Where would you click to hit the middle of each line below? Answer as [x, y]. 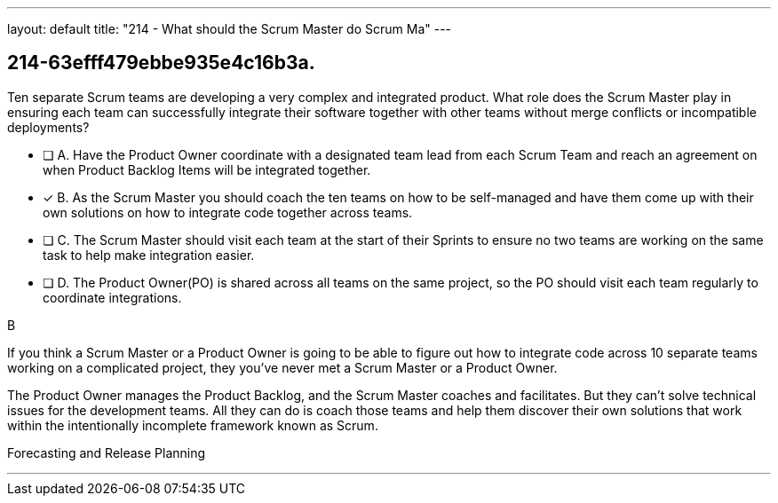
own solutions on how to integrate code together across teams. [228, 212]
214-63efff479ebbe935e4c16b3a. [161, 63]
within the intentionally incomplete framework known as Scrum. [193, 425]
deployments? [48, 127]
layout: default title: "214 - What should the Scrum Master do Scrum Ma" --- [230, 29]
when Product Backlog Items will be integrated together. [207, 169]
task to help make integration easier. [149, 255]
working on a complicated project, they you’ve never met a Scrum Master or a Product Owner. [282, 367]
